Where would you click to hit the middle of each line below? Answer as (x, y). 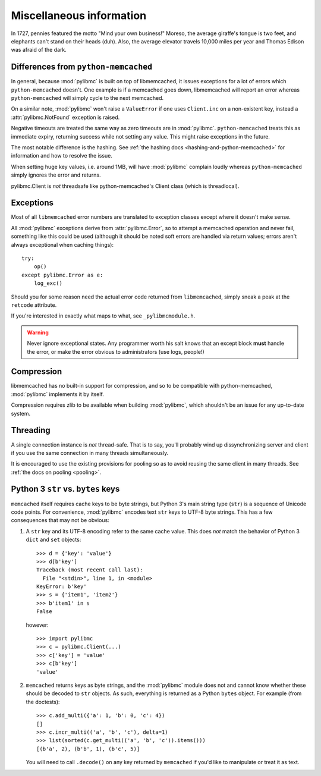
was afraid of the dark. (39, 50)
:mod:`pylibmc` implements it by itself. (57, 394)
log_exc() (48, 283)
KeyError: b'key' (62, 587)
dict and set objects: (53, 540)
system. (21, 413)
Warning (38, 332)
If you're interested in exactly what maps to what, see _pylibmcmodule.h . (103, 316)
